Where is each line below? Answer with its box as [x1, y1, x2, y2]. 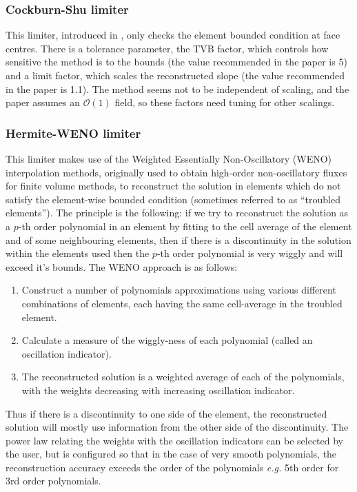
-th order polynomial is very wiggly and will [156, 246, 343, 260]
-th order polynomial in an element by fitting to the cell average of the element [18, 218, 352, 233]
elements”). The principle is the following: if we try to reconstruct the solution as [6, 205, 349, 220]
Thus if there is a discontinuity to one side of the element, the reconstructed [6, 406, 327, 420]
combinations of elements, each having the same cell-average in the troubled [21, 296, 343, 310]
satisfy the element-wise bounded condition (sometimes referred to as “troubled [6, 192, 340, 206]
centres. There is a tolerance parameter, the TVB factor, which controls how [6, 41, 329, 55]
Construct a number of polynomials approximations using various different [21, 283, 336, 297]
